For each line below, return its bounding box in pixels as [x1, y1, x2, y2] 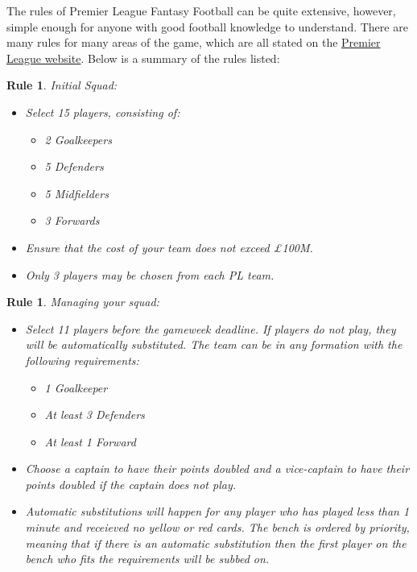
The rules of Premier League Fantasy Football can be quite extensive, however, [6, 2, 396, 19]
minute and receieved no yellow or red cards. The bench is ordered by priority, [25, 519, 410, 536]
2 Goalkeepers [44, 131, 112, 147]
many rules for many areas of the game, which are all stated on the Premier [6, 34, 381, 51]
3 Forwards [44, 212, 100, 229]
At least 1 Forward [44, 433, 136, 450]
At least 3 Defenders [44, 406, 145, 423]
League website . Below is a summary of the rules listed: [6, 49, 280, 66]
